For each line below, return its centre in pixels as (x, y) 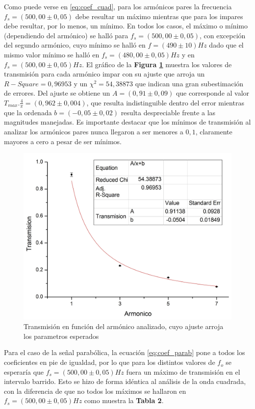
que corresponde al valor (213, 93)
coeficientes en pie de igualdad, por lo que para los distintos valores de (110, 362)
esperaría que (24, 371)
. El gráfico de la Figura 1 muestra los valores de (157, 64)
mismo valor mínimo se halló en (52, 54)
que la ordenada (28, 112)
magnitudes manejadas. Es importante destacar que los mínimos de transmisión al (127, 122)
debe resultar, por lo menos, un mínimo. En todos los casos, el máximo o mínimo (126, 26)
